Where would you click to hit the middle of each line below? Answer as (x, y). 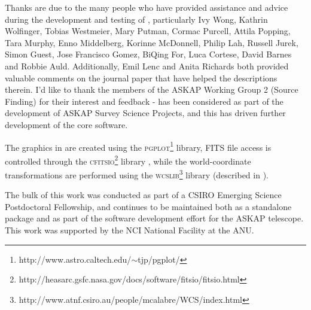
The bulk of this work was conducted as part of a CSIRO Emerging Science (143, 195)
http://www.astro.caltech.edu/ (75, 259)
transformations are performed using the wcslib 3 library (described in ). (137, 174)
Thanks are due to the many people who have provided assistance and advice (147, 7)
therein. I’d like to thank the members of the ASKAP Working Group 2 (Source (152, 89)
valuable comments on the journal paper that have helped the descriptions (141, 77)
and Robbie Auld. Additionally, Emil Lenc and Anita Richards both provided (147, 66)
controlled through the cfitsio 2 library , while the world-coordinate (128, 160)
